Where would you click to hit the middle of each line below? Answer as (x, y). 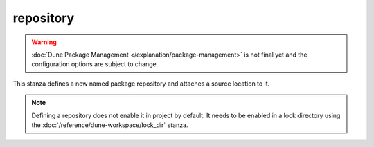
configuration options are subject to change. (95, 64)
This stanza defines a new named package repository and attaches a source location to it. (141, 84)
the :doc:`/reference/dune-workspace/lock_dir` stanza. (110, 125)
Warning (44, 42)
